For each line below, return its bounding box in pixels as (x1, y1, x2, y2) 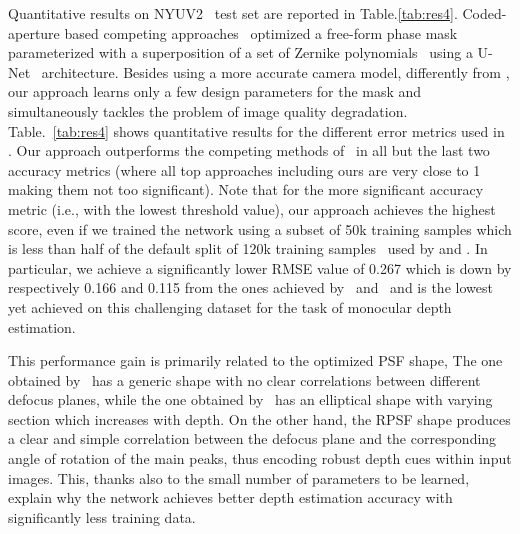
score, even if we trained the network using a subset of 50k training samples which (8, 218, 512, 239)
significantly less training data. (8, 506, 196, 527)
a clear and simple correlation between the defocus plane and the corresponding (8, 428, 497, 449)
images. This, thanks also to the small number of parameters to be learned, (8, 467, 470, 488)
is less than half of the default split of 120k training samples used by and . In (8, 238, 488, 259)
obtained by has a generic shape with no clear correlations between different (8, 369, 481, 390)
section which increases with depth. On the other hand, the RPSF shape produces (8, 408, 511, 429)
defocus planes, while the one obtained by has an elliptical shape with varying (8, 389, 493, 410)
